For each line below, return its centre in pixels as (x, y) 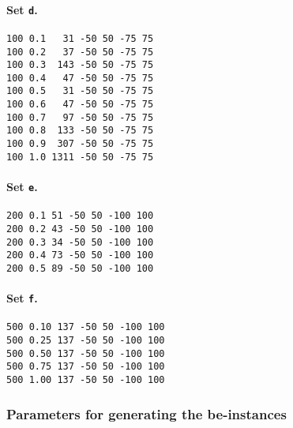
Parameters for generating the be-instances (146, 413)
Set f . (22, 298)
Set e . (22, 187)
